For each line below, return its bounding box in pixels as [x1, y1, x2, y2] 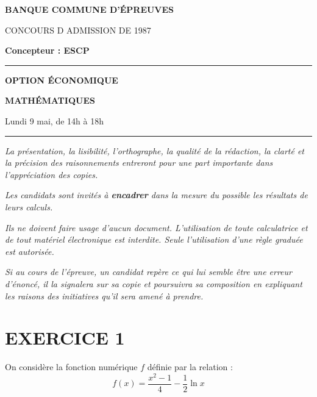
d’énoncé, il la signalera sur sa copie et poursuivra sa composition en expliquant [5, 277, 302, 290]
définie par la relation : [147, 360, 233, 373]
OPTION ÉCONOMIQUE [5, 73, 118, 86]
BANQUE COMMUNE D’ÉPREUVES [5, 3, 174, 15]
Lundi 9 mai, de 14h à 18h [5, 114, 104, 127]
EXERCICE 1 [5, 325, 125, 350]
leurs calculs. [5, 200, 53, 213]
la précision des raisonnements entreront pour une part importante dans [5, 156, 273, 169]
